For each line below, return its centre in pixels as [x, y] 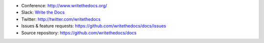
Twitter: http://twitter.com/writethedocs [61, 19]
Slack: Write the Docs [43, 13]
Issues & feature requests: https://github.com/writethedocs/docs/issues [94, 26]
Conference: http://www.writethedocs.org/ [64, 6]
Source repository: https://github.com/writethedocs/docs [79, 33]
